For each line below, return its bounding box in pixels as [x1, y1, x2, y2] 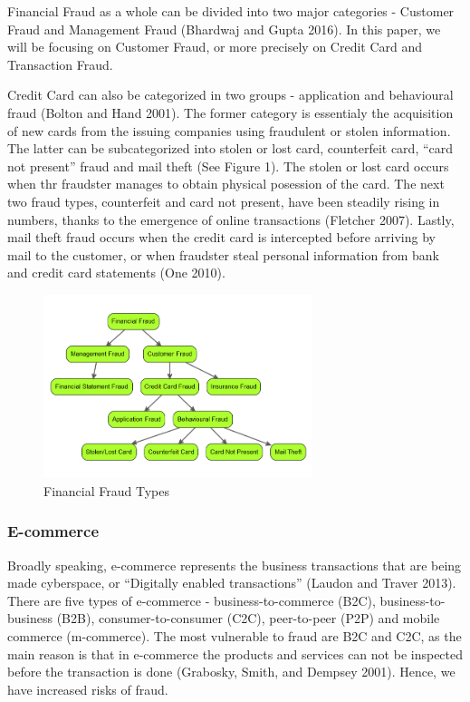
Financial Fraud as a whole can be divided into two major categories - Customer [7, 2, 455, 20]
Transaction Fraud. [7, 54, 113, 73]
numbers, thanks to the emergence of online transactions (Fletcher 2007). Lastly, [7, 210, 455, 229]
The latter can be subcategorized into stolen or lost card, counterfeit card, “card [7, 139, 454, 158]
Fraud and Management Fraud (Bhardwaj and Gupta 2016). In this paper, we [7, 19, 441, 38]
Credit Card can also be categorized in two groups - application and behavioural [7, 85, 454, 104]
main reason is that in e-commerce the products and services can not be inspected [7, 644, 464, 663]
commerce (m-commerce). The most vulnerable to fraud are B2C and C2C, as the [7, 627, 462, 646]
